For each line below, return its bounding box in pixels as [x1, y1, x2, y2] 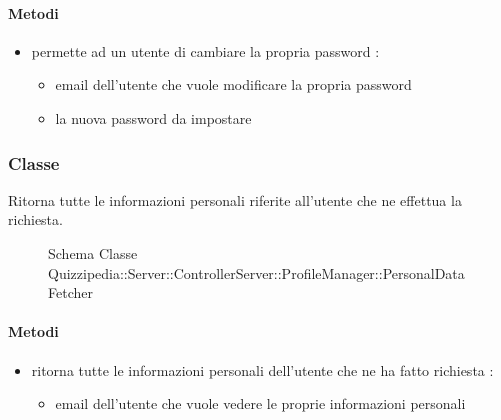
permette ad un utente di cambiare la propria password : [31, 40, 380, 61]
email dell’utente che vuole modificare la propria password [55, 74, 412, 95]
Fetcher [48, 282, 93, 303]
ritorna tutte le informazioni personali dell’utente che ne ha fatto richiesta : [31, 359, 494, 380]
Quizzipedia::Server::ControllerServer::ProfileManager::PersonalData [48, 262, 465, 283]
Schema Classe [48, 242, 138, 263]
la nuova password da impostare [55, 107, 252, 128]
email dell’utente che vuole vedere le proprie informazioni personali [55, 393, 466, 414]
